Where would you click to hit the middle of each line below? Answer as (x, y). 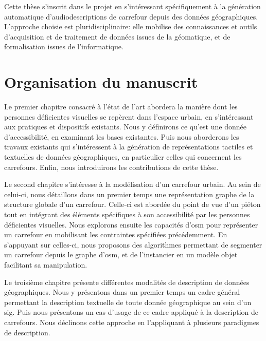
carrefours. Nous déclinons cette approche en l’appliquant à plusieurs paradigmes (132, 322)
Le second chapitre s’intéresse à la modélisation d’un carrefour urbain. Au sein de (132, 184)
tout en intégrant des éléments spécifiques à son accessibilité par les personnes (127, 214)
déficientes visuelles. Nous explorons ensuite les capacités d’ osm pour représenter (131, 224)
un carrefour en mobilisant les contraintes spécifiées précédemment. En (116, 234)
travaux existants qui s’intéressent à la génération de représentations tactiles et (129, 147)
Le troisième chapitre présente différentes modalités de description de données (127, 282)
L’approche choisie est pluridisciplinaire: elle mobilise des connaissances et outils (131, 26)
